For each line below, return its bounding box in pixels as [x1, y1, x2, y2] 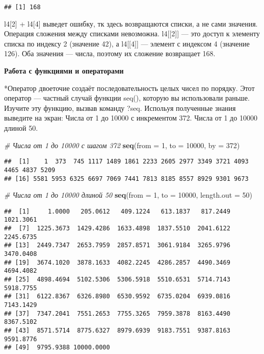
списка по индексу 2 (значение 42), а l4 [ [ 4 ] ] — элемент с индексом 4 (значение [4, 38, 250, 49]
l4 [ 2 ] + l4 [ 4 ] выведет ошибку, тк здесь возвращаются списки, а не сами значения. [4, 18, 258, 29]
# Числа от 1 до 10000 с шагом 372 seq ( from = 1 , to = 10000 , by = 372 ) [4, 139, 240, 150]
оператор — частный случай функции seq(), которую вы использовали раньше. [4, 92, 250, 103]
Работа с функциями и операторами [4, 65, 124, 76]
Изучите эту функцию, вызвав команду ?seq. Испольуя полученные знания [4, 102, 236, 113]
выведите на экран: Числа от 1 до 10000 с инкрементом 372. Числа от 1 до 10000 [4, 112, 257, 123]
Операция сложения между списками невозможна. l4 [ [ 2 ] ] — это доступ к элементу [4, 28, 260, 39]
